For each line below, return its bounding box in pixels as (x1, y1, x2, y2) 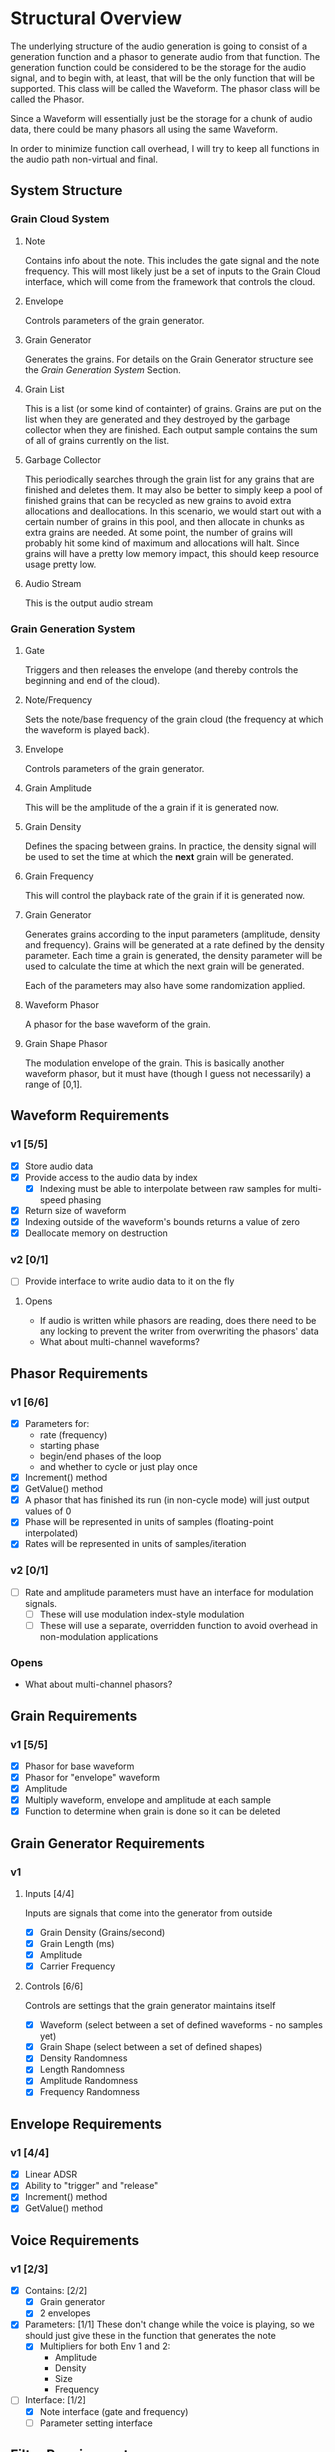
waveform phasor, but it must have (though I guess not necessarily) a (24, 1067, 312, 1079)
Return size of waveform (24, 1204, 127, 1216)
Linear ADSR (24, 2168, 78, 2181)
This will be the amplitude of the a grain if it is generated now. (24, 801, 280, 813)
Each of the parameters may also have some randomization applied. (24, 979, 306, 991)
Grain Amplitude (24, 782, 92, 794)
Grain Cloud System (10, 212, 110, 226)
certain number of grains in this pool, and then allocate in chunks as (24, 515, 305, 527)
